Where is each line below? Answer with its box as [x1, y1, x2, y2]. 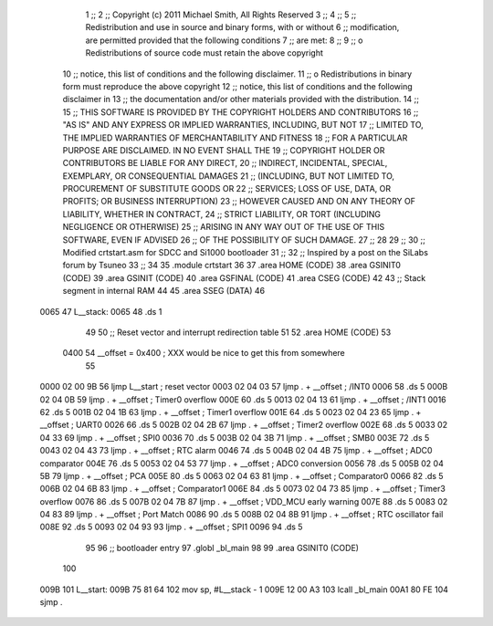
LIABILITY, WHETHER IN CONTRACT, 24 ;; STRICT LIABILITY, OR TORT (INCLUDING [62, 208, 382, 219]
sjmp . [39, 597, 63, 608]
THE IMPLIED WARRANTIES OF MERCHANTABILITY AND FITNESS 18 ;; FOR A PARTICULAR [62, 132, 408, 143]
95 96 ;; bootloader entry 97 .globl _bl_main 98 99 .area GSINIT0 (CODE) [85, 542, 360, 553]
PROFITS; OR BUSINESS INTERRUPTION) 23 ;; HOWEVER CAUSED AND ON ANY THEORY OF [62, 196, 415, 207]
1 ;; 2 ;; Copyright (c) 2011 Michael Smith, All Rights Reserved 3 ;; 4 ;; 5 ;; [85, 9, 357, 20]
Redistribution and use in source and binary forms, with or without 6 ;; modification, [85, 22, 400, 33]
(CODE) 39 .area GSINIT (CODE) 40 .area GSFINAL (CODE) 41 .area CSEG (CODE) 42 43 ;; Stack [62, 272, 426, 283]
